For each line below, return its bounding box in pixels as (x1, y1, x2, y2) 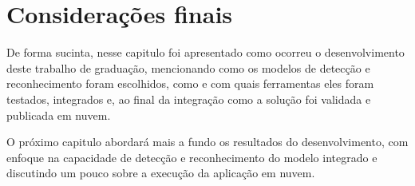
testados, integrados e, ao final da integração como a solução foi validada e (6, 90, 371, 107)
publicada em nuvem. (6, 106, 111, 123)
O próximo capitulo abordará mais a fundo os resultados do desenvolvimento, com (6, 133, 409, 150)
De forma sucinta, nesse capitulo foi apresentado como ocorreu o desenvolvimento (6, 44, 405, 61)
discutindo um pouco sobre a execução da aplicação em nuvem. (6, 164, 315, 181)
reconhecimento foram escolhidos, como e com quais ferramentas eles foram (6, 75, 374, 92)
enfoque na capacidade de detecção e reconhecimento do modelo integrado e (6, 148, 377, 165)
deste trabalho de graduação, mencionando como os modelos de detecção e (6, 59, 370, 76)
